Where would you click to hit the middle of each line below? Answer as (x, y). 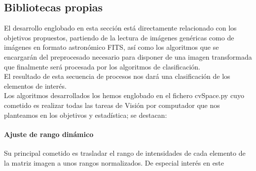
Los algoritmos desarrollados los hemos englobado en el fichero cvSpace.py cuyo (124, 95)
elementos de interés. (35, 85)
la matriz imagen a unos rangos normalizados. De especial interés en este (114, 162)
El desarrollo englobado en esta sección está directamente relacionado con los (120, 28)
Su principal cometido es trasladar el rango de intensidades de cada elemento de (125, 153)
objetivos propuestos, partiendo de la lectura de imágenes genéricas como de (119, 37)
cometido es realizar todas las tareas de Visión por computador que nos (112, 105)
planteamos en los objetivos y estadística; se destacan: (86, 115)
